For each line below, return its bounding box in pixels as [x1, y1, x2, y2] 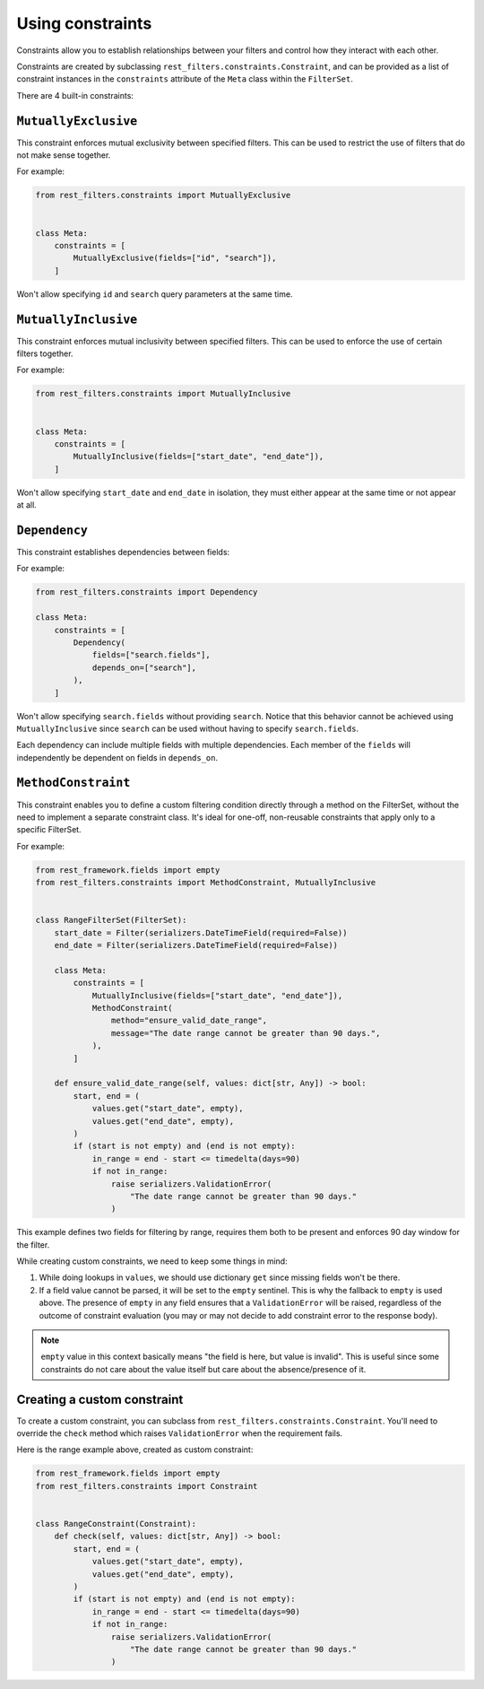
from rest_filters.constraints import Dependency [35, 588, 258, 597]
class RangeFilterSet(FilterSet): [35, 915, 187, 926]
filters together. [16, 348, 73, 359]
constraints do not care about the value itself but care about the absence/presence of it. [40, 1363, 367, 1374]
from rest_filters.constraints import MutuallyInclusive [35, 388, 291, 399]
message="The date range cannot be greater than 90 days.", [110, 1028, 381, 1038]
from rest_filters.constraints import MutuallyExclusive [35, 190, 291, 201]
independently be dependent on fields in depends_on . [16, 752, 219, 762]
